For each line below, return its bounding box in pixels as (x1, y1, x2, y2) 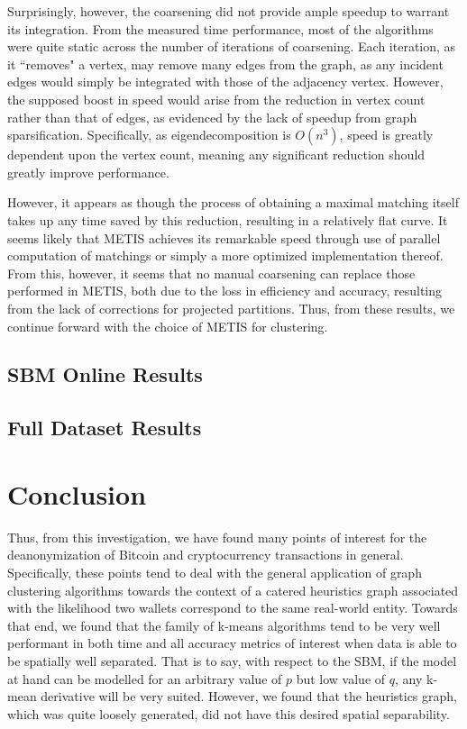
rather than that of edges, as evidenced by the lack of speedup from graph (7, 107, 417, 126)
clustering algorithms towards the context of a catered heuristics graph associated (7, 580, 459, 599)
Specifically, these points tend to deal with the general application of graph (7, 562, 422, 581)
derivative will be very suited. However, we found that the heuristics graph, (41, 687, 457, 706)
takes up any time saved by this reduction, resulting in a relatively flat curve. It (7, 210, 448, 229)
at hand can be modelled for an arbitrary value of (7, 669, 282, 688)
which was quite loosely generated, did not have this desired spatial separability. (7, 704, 450, 723)
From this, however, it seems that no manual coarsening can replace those (7, 263, 416, 282)
